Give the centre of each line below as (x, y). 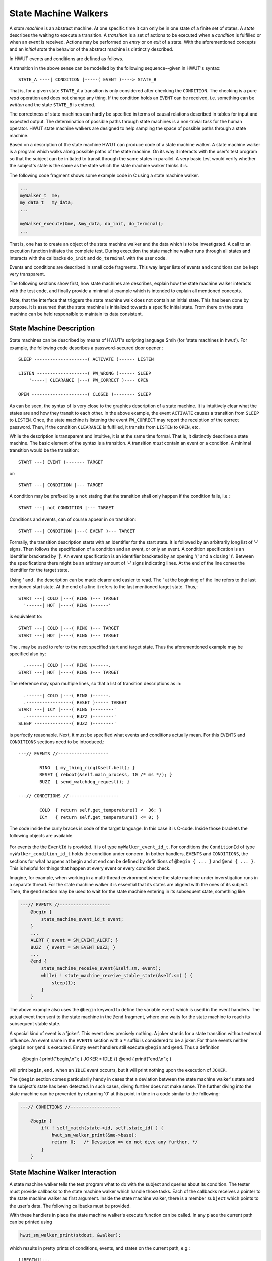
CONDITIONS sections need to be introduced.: (57, 742)
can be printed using (31, 1222)
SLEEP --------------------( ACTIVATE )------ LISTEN (86, 359)
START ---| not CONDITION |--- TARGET (66, 508)
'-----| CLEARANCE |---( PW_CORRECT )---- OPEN (88, 380)
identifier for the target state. (39, 570)
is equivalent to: (26, 617)
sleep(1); (64, 983)
